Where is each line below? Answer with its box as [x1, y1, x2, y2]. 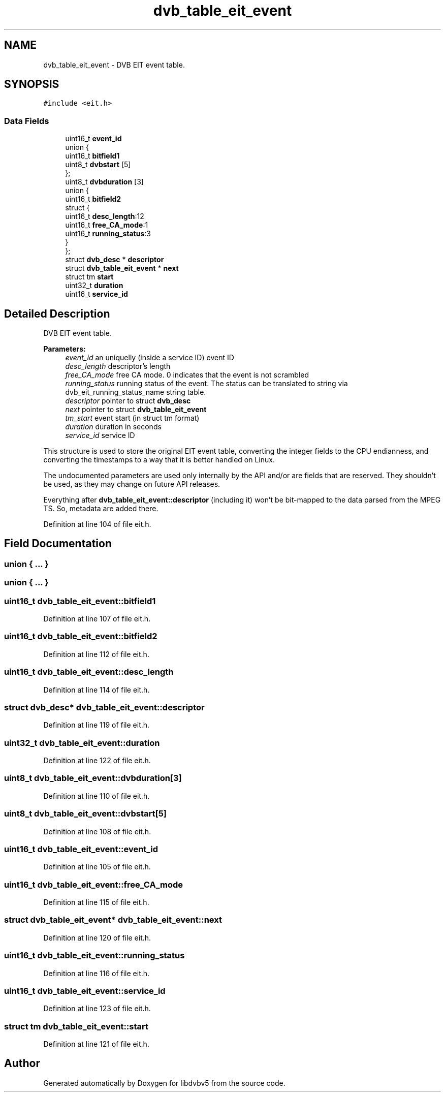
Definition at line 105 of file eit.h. [43, 862, 151, 871]
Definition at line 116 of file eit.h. [43, 968, 150, 978]
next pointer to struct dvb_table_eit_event [65, 405, 207, 414]
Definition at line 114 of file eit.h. [43, 685, 150, 694]
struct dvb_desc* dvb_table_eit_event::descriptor [4, 702, 205, 712]
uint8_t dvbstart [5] [65, 160, 131, 169]
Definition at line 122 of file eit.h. [43, 756, 151, 765]
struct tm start [65, 272, 114, 281]
